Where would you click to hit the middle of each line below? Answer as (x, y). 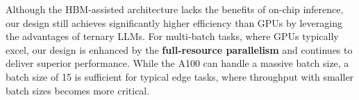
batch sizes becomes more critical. (78, 90)
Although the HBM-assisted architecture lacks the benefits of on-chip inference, (175, 9)
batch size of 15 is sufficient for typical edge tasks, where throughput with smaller (180, 76)
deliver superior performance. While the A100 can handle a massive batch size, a (177, 63)
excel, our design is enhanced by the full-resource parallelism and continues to (179, 49)
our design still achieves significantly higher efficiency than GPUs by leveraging (174, 22)
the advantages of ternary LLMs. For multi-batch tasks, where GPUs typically (172, 36)
